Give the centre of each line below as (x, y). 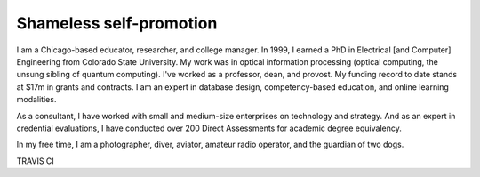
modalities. (36, 100)
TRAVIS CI (36, 161)
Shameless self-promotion (117, 23)
